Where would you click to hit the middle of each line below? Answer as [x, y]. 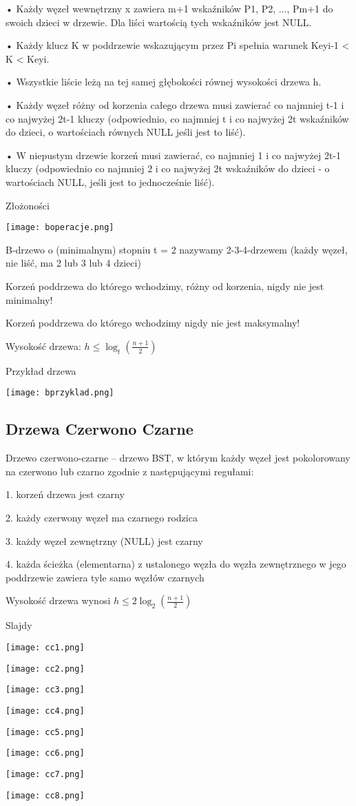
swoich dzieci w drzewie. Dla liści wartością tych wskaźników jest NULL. [159, 22]
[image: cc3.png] [45, 690]
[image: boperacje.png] [60, 228]
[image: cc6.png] [45, 753]
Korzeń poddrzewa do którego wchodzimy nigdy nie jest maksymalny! [153, 323]
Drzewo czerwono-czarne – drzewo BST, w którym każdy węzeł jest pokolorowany [178, 458]
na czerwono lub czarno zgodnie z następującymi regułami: [130, 471]
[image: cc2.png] [45, 669]
